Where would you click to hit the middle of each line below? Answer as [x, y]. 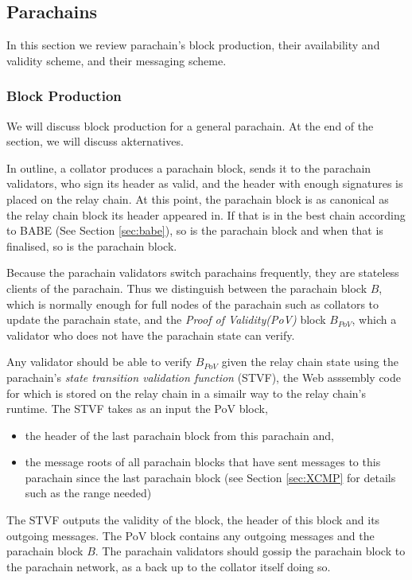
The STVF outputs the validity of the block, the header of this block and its [193, 520]
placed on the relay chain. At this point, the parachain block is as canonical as [198, 199]
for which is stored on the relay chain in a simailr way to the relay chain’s [186, 393]
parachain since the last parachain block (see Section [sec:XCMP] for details [210, 477]
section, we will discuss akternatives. [95, 141]
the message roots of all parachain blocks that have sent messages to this [203, 462]
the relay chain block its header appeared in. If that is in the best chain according [206, 214]
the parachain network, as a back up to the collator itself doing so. [169, 566]
